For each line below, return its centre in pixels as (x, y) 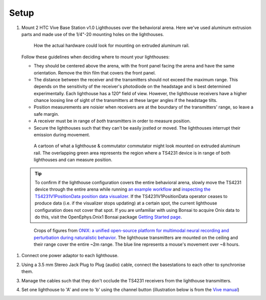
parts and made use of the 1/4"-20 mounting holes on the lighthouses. (93, 34)
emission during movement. (62, 135)
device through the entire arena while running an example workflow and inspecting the (123, 189)
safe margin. (46, 114)
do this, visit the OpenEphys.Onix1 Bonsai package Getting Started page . (108, 217)
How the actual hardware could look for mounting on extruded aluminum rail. (112, 46)
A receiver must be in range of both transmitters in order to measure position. (112, 121)
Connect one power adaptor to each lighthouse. (70, 256)
